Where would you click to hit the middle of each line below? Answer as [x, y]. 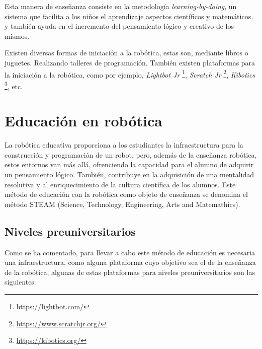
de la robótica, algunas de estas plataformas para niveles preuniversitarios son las [130, 272]
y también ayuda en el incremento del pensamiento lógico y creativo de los [119, 26]
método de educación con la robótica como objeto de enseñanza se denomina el [126, 194]
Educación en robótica [83, 121]
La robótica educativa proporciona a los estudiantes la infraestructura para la [124, 145]
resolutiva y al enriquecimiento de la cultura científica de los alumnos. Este [120, 184]
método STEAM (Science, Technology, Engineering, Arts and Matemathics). [122, 204]
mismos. [17, 36]
